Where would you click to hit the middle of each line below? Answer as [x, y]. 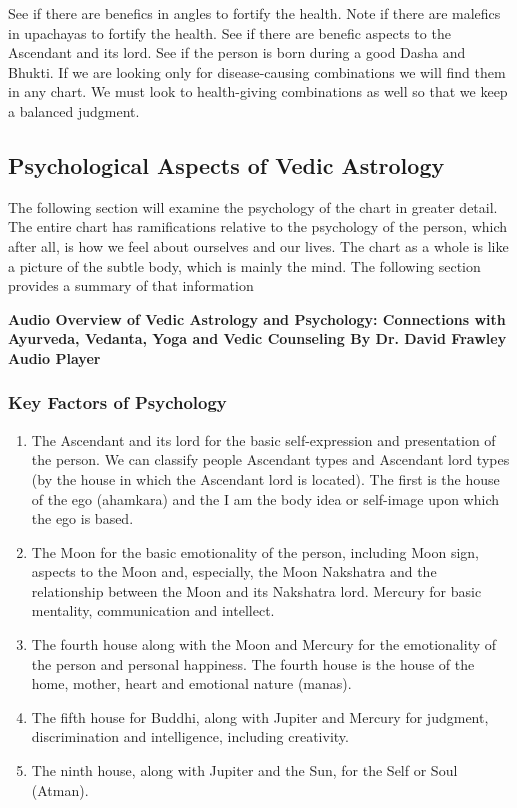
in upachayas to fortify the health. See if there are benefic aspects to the [229, 32]
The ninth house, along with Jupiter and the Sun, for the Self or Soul [244, 770]
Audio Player [54, 357]
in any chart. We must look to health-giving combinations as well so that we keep [258, 91]
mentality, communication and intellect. [153, 610]
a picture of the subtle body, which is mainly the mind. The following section [244, 265]
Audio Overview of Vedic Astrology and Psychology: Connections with [257, 318]
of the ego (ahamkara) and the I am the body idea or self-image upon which [265, 498]
